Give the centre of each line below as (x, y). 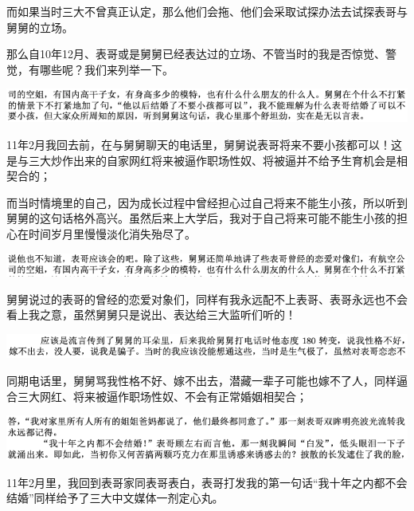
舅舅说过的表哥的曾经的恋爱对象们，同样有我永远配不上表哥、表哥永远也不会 (207, 299)
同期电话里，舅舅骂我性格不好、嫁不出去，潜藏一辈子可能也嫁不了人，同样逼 (207, 380)
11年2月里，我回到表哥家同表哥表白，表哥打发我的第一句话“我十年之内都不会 (207, 482)
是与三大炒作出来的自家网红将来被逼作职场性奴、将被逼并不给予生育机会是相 (207, 160)
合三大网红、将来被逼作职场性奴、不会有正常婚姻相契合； (157, 396)
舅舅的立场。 (40, 27)
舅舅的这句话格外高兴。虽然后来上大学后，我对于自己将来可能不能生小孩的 (201, 218)
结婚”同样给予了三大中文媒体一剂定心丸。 (115, 498)
